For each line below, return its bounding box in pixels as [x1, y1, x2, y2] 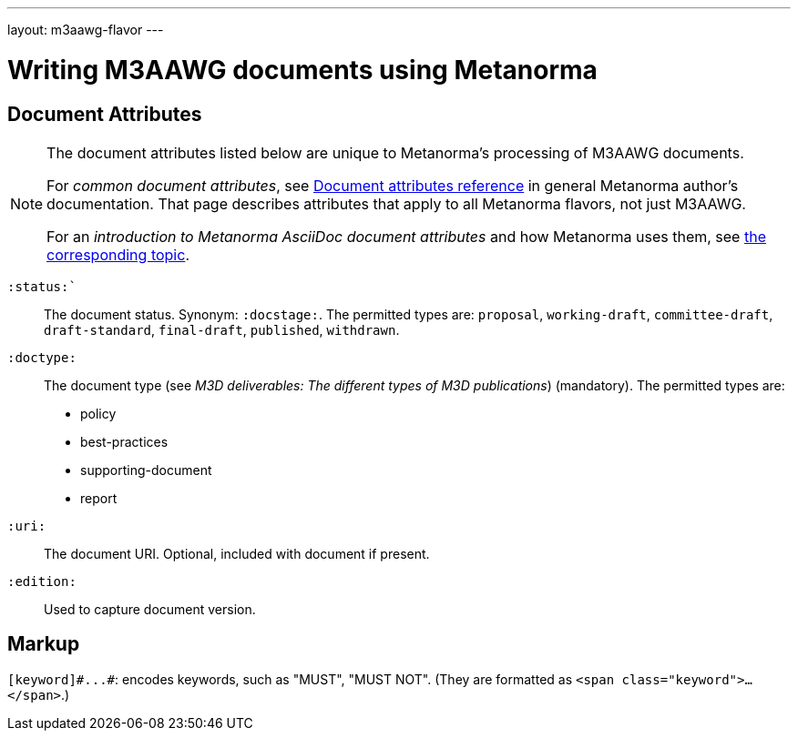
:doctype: [7, 349, 77, 365]
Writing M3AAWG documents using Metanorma [7, 54, 598, 86]
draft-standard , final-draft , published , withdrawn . [44, 321, 400, 338]
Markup [7, 632, 80, 656]
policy [80, 405, 117, 421]
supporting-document [80, 461, 212, 478]
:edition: [7, 573, 77, 589]
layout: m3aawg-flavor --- [7, 22, 164, 37]
